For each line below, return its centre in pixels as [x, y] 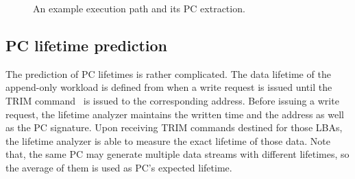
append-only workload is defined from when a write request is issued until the [169, 87]
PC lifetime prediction [87, 45]
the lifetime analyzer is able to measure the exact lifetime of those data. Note [168, 140]
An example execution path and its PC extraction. [139, 8]
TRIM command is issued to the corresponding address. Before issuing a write [172, 100]
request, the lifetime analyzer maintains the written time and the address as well [175, 114]
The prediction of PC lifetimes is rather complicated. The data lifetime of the [168, 73]
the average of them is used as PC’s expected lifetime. [119, 167]
